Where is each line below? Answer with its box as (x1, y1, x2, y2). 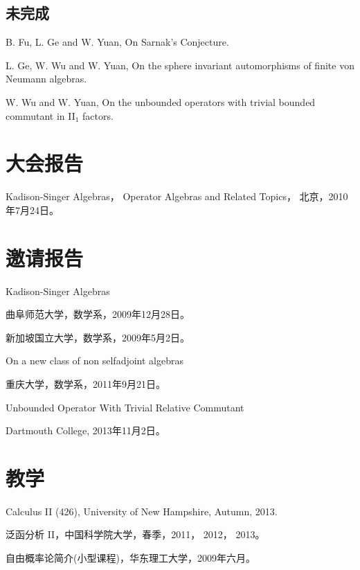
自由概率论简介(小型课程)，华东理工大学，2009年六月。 (6, 551, 255, 565)
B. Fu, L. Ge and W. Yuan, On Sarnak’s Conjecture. (6, 35, 229, 49)
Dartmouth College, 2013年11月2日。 (6, 423, 165, 438)
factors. (82, 108, 114, 123)
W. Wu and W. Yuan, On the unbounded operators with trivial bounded (6, 94, 316, 109)
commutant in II (6, 108, 75, 123)
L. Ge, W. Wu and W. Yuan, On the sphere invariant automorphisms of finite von (6, 57, 354, 72)
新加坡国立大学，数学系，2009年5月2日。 (6, 330, 190, 344)
